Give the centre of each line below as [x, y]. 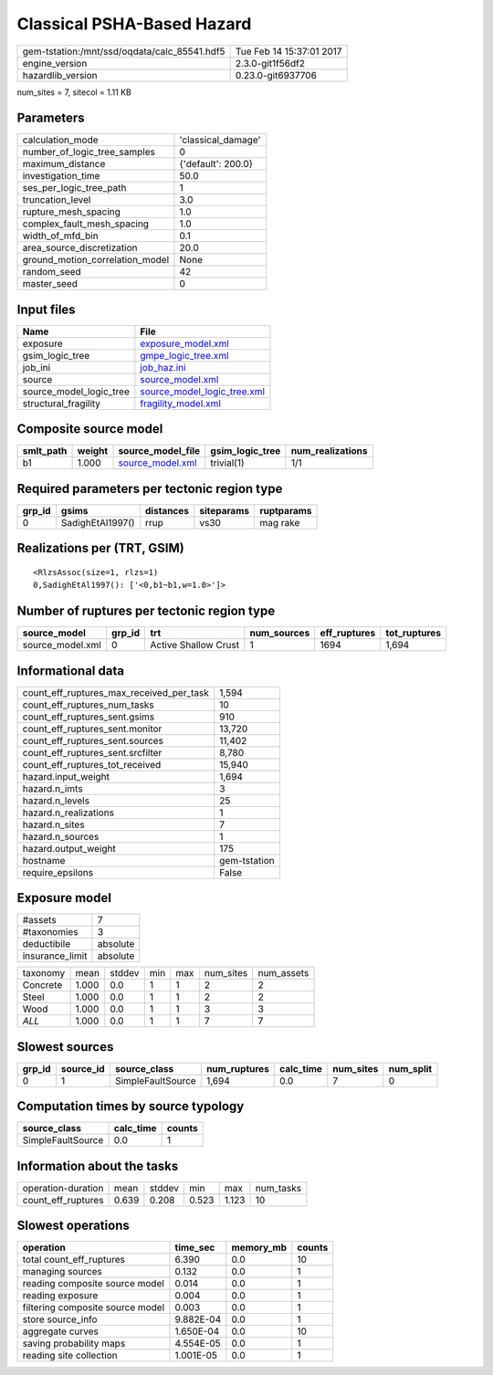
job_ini [37, 367]
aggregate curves [61, 1331]
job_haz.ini [163, 367]
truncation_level [57, 200]
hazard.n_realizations [68, 813]
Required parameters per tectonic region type [150, 488]
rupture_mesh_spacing [71, 212]
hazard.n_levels [56, 801]
